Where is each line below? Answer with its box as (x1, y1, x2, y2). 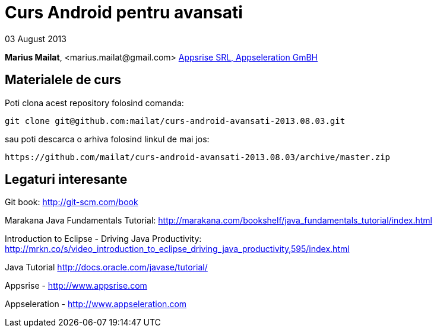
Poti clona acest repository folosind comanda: (5, 97, 184, 108)
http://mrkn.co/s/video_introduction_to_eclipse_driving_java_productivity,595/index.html (5, 244, 350, 254)
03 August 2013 (5, 33, 66, 44)
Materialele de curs (5, 72, 122, 88)
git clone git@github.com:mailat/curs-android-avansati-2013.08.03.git (5, 116, 346, 126)
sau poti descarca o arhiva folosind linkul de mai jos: (5, 133, 210, 144)
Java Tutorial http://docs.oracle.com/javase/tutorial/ (5, 262, 208, 273)
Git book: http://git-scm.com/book (5, 197, 138, 207)
